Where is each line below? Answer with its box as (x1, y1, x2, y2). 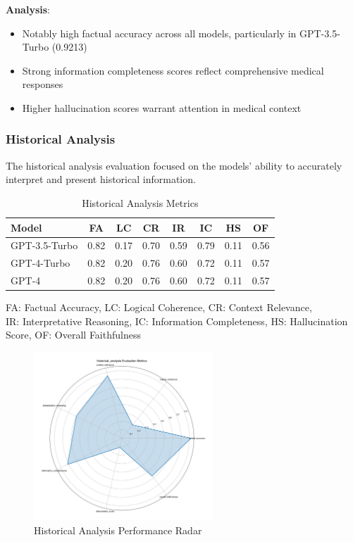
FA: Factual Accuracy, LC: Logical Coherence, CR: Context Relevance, (6, 300, 312, 315)
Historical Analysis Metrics (82, 195, 199, 210)
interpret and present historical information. (6, 172, 196, 187)
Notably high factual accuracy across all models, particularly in (22, 25, 297, 40)
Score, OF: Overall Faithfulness (6, 327, 141, 342)
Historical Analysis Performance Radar (34, 522, 202, 537)
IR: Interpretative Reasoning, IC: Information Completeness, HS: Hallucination (6, 313, 348, 328)
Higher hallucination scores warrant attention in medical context (22, 100, 302, 115)
